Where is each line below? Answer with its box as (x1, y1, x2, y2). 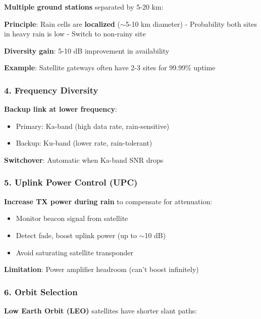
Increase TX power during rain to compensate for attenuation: (4, 196, 213, 206)
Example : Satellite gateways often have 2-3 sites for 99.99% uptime (4, 62, 216, 73)
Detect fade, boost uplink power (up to (16, 230, 137, 240)
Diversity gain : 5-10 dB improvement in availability (4, 45, 170, 56)
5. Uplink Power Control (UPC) (4, 176, 138, 189)
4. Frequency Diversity (4, 83, 98, 96)
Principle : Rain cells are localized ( (4, 18, 120, 29)
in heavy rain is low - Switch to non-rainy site (4, 28, 146, 39)
